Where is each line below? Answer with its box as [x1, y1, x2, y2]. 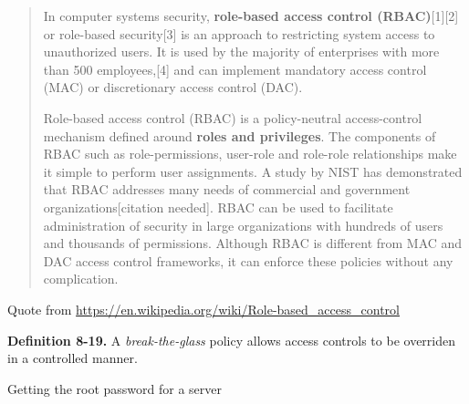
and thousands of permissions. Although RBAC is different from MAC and [43, 233, 463, 253]
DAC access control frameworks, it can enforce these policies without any [43, 251, 453, 270]
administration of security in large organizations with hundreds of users [43, 215, 443, 234]
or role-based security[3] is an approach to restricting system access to [43, 24, 435, 43]
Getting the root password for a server [7, 378, 223, 398]
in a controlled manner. [7, 348, 138, 368]
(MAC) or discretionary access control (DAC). [43, 78, 303, 97]
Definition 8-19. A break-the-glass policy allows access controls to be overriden [7, 330, 456, 349]
